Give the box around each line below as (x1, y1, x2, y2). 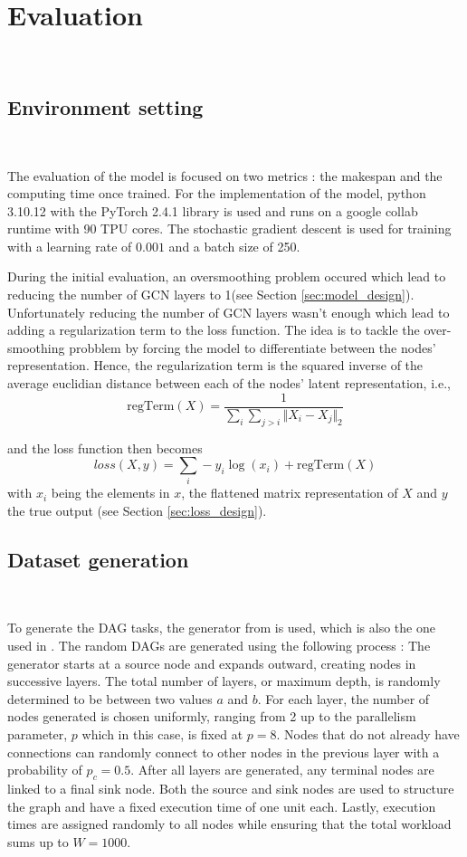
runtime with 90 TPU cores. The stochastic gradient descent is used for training (7, 219, 452, 238)
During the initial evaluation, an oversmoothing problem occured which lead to (7, 267, 446, 286)
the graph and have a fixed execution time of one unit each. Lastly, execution (7, 796, 436, 815)
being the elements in (51, 483, 170, 502)
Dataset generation (7, 546, 189, 573)
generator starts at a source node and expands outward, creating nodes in (7, 653, 416, 672)
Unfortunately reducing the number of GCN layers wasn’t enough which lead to (7, 302, 450, 321)
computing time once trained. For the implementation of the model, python (7, 184, 426, 203)
